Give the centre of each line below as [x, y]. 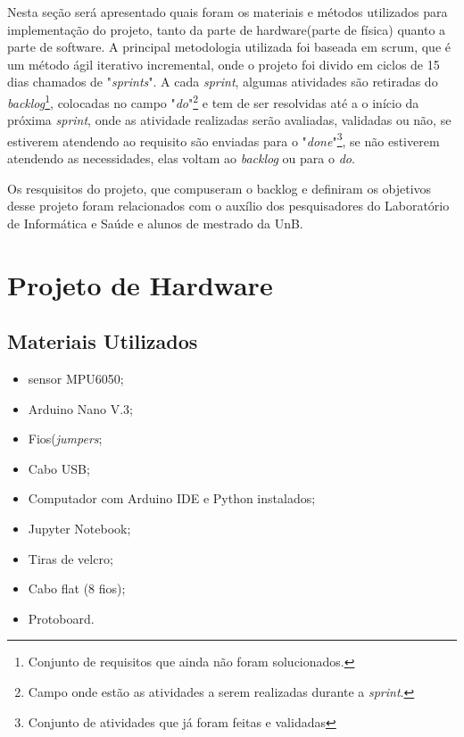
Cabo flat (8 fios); [77, 588]
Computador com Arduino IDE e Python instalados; [172, 498]
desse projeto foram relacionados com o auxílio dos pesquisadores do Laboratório [228, 206]
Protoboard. [61, 618]
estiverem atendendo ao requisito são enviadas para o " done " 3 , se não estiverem [224, 139]
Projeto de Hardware [140, 284]
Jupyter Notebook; [79, 528]
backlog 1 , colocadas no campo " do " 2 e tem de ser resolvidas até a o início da [213, 101]
